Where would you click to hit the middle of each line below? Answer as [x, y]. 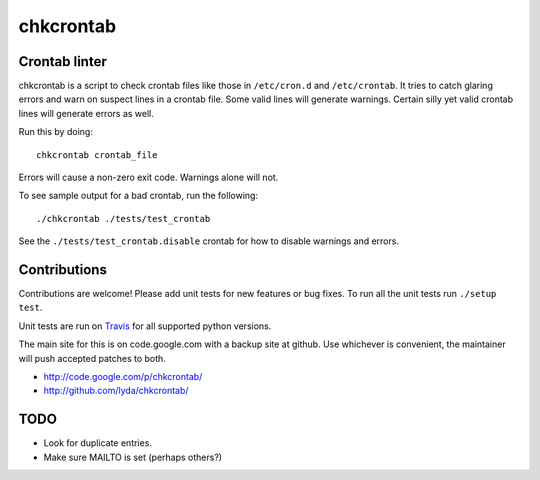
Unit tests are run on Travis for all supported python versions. [145, 326]
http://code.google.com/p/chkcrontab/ [123, 377]
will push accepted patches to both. [92, 358]
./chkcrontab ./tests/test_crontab [123, 218]
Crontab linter [62, 61]
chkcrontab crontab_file [97, 154]
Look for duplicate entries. [97, 443]
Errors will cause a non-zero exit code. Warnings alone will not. [148, 177]
